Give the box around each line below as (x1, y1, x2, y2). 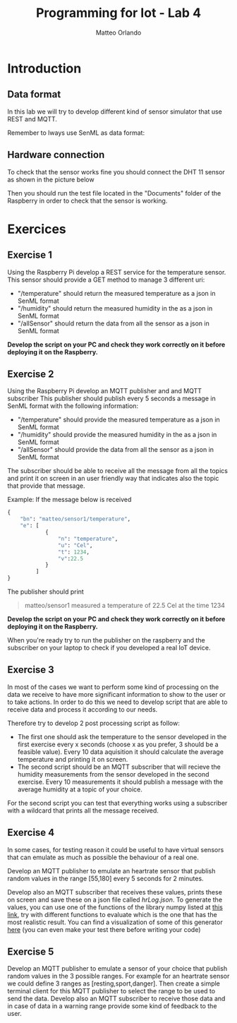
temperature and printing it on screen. (17, 755, 128, 763)
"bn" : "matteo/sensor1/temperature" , (20, 515, 131, 523)
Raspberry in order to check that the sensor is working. (7, 196, 168, 205)
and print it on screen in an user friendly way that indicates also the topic (7, 474, 219, 483)
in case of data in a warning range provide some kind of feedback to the (7, 1002, 217, 1010)
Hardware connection (7, 149, 105, 161)
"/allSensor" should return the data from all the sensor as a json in (17, 319, 209, 328)
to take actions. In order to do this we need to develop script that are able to (7, 698, 228, 706)
